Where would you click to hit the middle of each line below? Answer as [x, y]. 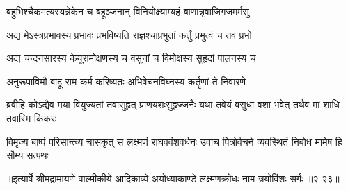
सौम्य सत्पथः [27, 155]
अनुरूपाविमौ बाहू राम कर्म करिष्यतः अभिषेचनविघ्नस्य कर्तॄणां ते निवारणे [126, 81]
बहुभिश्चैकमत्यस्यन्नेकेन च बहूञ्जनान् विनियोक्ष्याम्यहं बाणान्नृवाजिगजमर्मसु [128, 11]
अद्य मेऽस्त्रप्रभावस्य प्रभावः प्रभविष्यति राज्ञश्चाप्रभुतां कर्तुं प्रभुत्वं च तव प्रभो [129, 34]
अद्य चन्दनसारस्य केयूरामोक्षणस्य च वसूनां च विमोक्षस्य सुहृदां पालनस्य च [131, 58]
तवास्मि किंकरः [32, 118]
